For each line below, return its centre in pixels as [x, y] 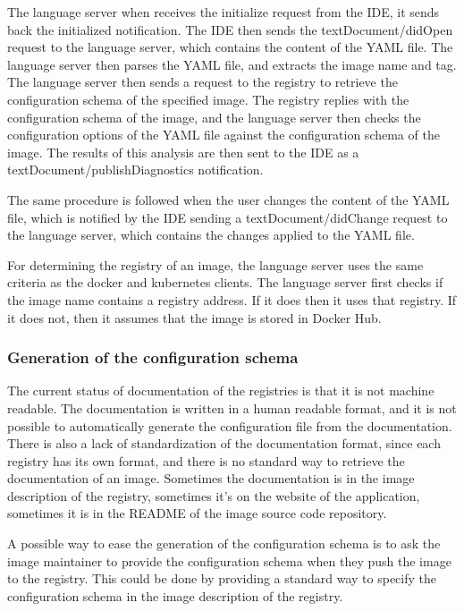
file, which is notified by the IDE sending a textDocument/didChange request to [228, 217]
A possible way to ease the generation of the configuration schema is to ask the [224, 543]
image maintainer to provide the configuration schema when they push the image [229, 560]
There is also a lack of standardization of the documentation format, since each [224, 443]
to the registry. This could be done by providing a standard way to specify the [222, 578]
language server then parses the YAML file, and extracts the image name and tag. [232, 64]
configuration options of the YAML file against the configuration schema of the [224, 135]
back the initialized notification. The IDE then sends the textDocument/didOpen [230, 29]
